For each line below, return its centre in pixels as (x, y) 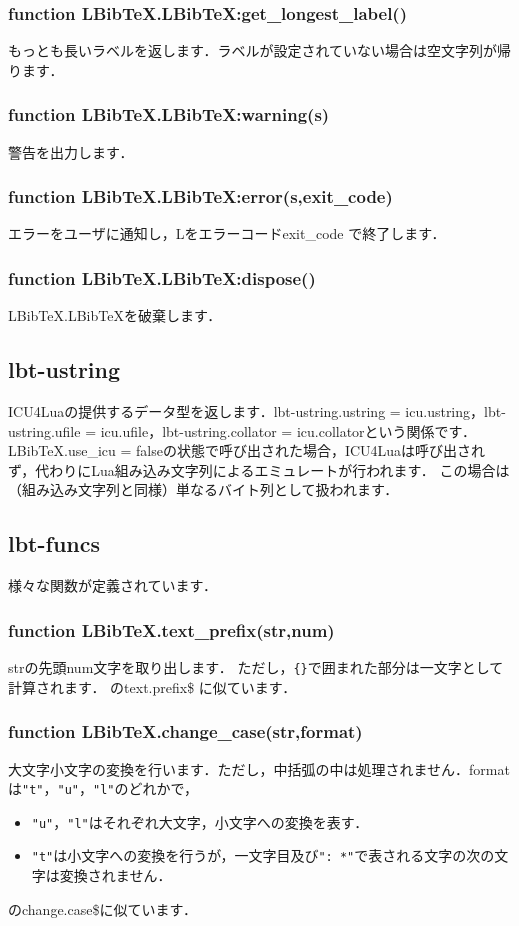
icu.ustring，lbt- (455, 411)
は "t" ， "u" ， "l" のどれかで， (103, 788)
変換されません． (115, 875)
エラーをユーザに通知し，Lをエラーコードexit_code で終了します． (227, 233)
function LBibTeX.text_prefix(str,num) (171, 629)
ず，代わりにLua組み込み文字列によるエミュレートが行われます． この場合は (259, 469)
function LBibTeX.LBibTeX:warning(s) (169, 114)
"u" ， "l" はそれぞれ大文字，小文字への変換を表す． (200, 821)
